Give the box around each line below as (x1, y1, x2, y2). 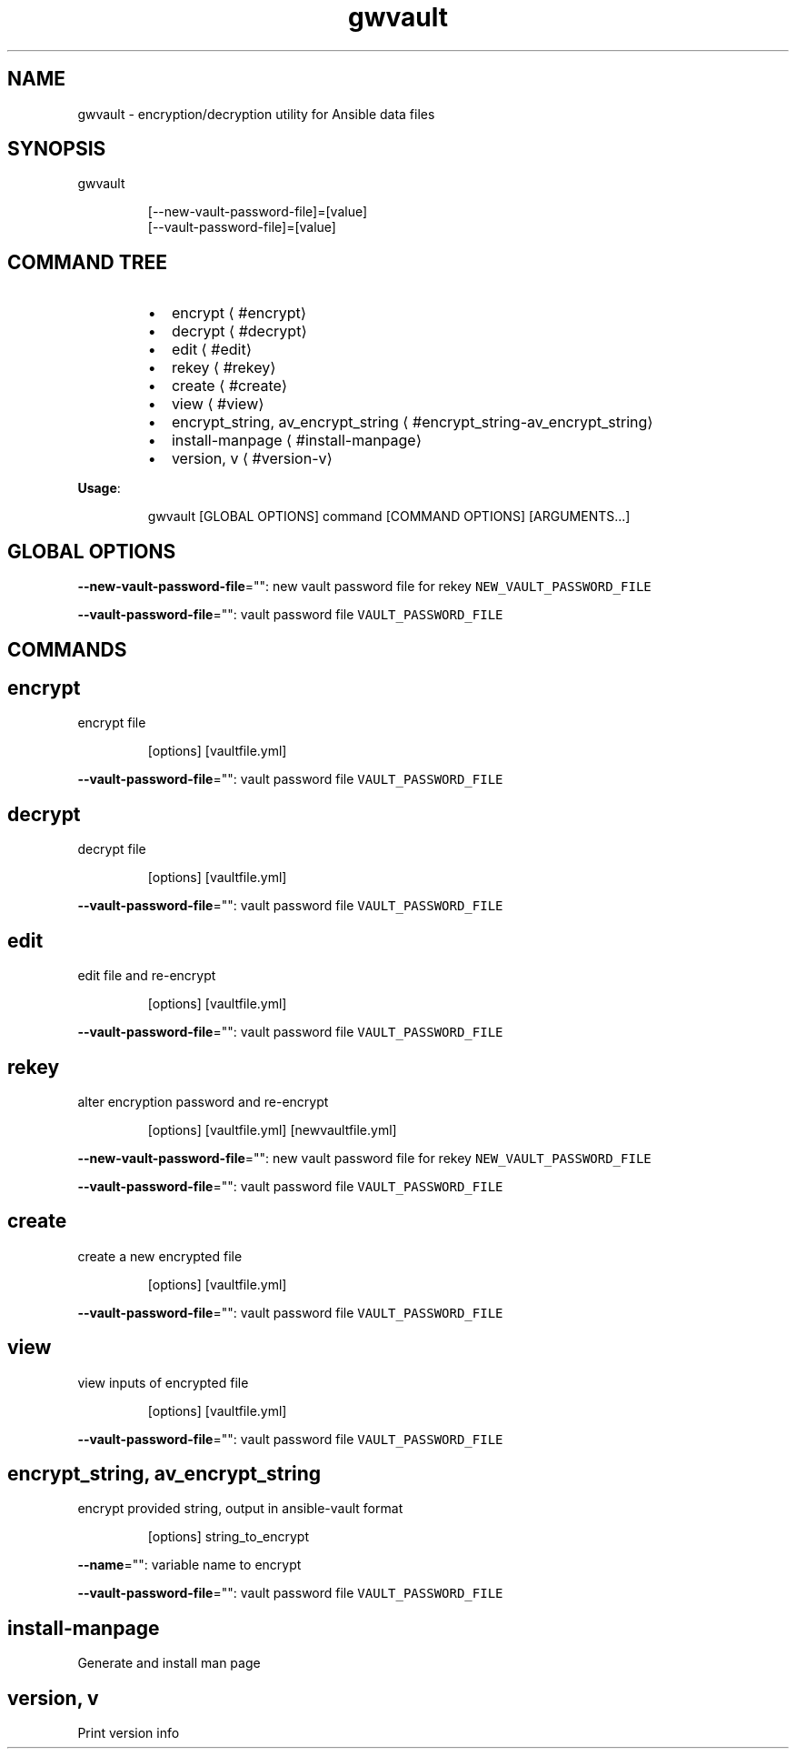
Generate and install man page (77, 1655, 261, 1671)
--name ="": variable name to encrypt (77, 1557, 302, 1573)
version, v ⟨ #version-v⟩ (171, 449, 333, 468)
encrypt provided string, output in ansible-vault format (77, 1500, 403, 1517)
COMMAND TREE (7, 250, 167, 274)
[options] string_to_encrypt (147, 1529, 309, 1545)
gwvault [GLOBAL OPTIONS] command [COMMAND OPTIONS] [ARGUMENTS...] (147, 508, 631, 525)
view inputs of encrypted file (77, 1374, 249, 1390)
